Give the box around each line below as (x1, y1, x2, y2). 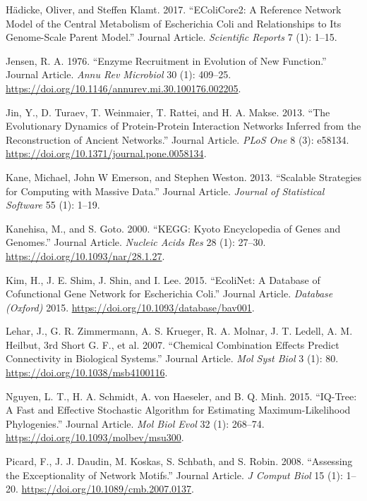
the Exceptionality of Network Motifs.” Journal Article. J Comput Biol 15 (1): (6, 467, 343, 482)
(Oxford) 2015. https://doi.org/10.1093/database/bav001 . (6, 299, 255, 314)
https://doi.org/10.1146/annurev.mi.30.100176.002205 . (6, 80, 241, 95)
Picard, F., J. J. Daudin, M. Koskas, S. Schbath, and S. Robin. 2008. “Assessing (6, 454, 353, 469)
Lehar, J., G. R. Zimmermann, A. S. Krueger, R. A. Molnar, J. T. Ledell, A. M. (6, 323, 353, 338)
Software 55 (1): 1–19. (6, 197, 100, 212)
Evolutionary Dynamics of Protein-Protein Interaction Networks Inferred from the (6, 118, 361, 133)
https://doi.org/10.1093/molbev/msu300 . (6, 430, 184, 445)
